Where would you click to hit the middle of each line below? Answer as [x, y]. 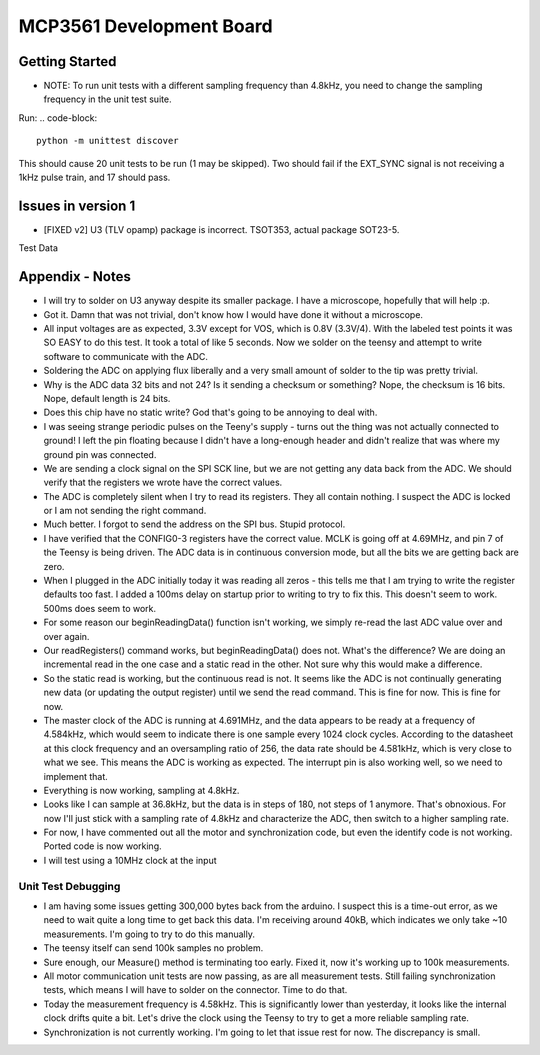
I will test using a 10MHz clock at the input [130, 860]
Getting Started [67, 61]
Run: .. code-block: [58, 117]
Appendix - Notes [75, 276]
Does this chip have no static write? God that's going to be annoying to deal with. [210, 412]
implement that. [76, 776]
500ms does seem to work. [100, 608]
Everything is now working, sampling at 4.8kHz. [141, 790]
